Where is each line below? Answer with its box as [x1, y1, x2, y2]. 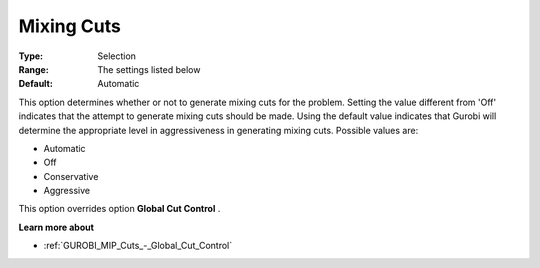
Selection [97, 50, 137, 62]
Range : [18, 63, 49, 75]
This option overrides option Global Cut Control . [18, 203, 221, 215]
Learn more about [18, 221, 95, 233]
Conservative [43, 170, 99, 182]
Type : [18, 50, 44, 62]
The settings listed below [97, 63, 201, 75]
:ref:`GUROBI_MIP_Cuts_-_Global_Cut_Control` [43, 240, 233, 252]
